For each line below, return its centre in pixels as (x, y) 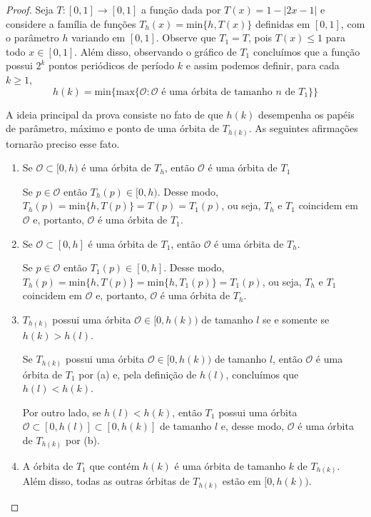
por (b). (82, 440)
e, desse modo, (253, 426)
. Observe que (186, 37)
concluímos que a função (306, 51)
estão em (242, 481)
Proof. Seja (30, 9)
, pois (260, 37)
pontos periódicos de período (112, 65)
